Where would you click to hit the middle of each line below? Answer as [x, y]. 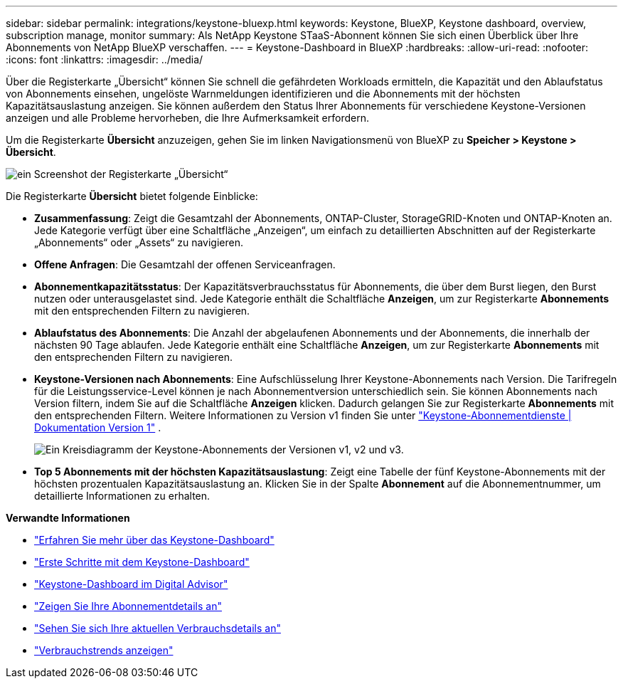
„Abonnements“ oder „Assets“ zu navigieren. [139, 242]
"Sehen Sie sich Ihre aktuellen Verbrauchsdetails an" [158, 628]
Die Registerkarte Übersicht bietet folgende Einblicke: [132, 196]
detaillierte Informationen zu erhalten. [122, 496]
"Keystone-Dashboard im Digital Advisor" [131, 584]
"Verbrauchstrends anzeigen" [104, 650]
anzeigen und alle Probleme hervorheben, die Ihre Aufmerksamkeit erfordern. [187, 118]
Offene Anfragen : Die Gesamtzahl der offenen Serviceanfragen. [185, 264]
